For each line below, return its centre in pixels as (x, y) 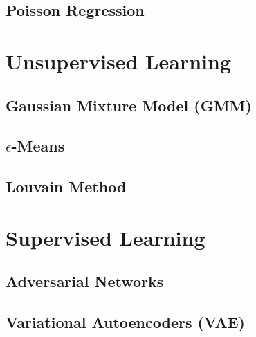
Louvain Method (66, 186)
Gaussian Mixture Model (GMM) (129, 105)
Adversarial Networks (85, 281)
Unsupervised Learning (118, 61)
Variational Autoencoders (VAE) (125, 322)
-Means (38, 146)
